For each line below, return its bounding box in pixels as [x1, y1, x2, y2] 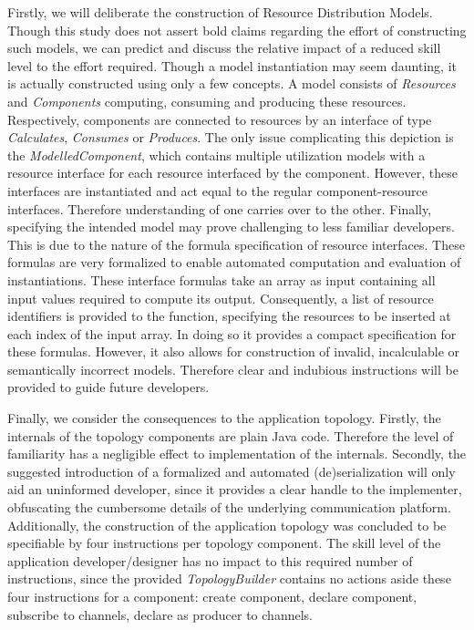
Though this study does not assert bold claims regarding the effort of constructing [7, 20, 467, 39]
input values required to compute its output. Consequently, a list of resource [7, 288, 434, 307]
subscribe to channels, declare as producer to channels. [7, 604, 313, 624]
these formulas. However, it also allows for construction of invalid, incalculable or [7, 342, 460, 361]
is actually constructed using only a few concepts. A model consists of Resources [7, 74, 456, 93]
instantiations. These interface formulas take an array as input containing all [7, 270, 436, 289]
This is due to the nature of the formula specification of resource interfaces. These [7, 234, 465, 253]
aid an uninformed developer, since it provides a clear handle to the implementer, [7, 480, 462, 499]
